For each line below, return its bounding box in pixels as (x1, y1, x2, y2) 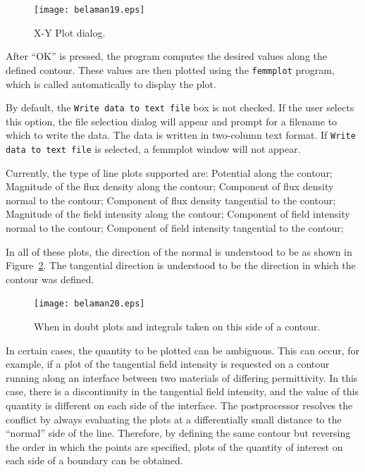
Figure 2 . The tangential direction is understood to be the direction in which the (6, 258, 356, 273)
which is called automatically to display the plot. (6, 76, 216, 91)
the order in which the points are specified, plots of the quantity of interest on (6, 439, 343, 454)
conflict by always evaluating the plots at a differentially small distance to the (6, 411, 342, 426)
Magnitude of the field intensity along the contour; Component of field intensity (6, 206, 350, 221)
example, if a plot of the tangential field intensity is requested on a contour (6, 356, 330, 371)
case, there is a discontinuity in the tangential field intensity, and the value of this (6, 384, 359, 399)
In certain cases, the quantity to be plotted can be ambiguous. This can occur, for (6, 342, 360, 357)
